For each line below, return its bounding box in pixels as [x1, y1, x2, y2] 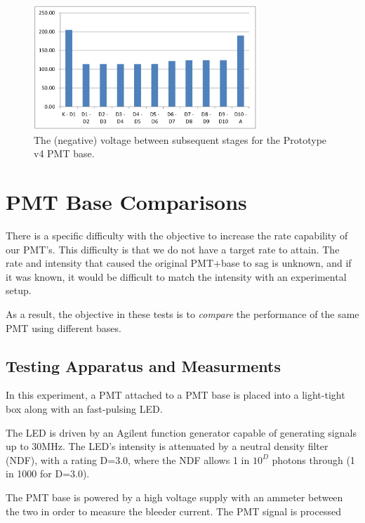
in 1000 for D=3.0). [6, 466, 90, 481]
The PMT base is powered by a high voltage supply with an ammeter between [6, 490, 343, 505]
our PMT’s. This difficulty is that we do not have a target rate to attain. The [6, 241, 340, 256]
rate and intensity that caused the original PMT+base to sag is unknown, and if [6, 256, 352, 270]
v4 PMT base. [34, 146, 95, 161]
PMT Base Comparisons [6, 187, 247, 216]
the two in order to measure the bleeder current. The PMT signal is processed [6, 503, 341, 518]
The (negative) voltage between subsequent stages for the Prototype [34, 132, 327, 147]
